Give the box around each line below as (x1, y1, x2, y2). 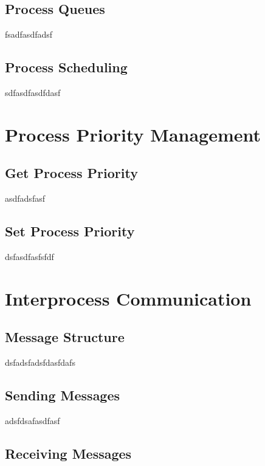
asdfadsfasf (5, 192, 45, 205)
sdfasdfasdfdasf (5, 86, 61, 98)
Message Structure (5, 327, 125, 346)
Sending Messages (5, 386, 120, 405)
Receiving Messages (5, 444, 132, 462)
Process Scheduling (5, 58, 128, 77)
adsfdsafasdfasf (5, 414, 60, 427)
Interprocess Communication (5, 286, 252, 310)
